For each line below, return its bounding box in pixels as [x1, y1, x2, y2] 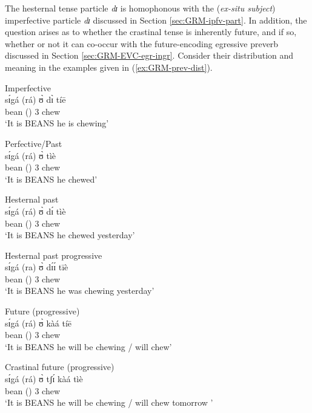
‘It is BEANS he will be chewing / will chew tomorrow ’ [5, 396, 213, 409]
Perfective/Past [5, 137, 62, 149]
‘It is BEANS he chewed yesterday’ [5, 229, 135, 241]
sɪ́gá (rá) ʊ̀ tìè [5, 149, 56, 161]
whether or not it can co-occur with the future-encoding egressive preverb [5, 37, 279, 50]
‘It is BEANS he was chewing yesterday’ [5, 284, 154, 297]
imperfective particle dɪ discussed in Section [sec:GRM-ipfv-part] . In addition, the [5, 13, 307, 26]
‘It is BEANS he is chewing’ [5, 117, 109, 129]
